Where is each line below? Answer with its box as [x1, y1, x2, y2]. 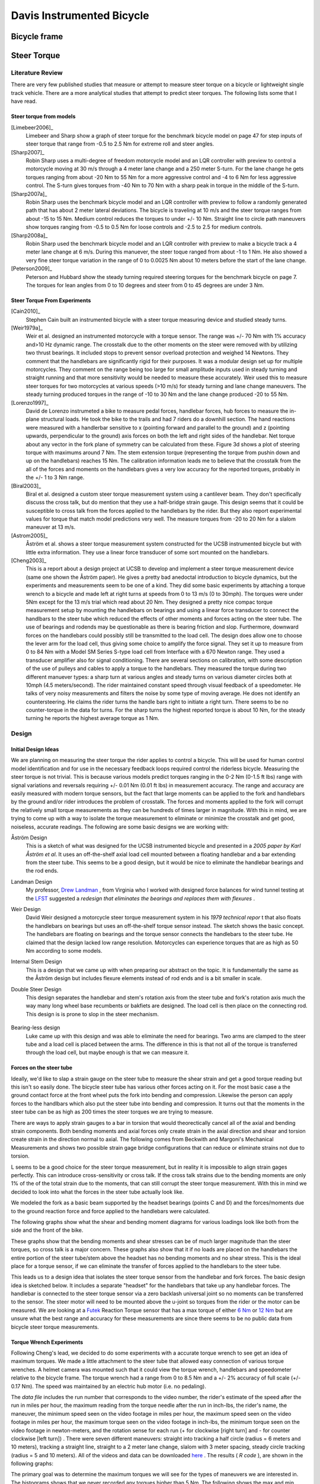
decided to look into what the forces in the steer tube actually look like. [11, 1188, 184, 1196]
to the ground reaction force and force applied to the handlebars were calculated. [11, 1207, 210, 1215]
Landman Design [11, 878, 53, 885]
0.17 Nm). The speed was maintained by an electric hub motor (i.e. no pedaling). [11, 1382, 207, 1390]
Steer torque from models [11, 113, 76, 120]
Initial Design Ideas [11, 746, 59, 753]
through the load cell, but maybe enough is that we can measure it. [25, 1049, 190, 1056]
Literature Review [11, 68, 63, 77]
